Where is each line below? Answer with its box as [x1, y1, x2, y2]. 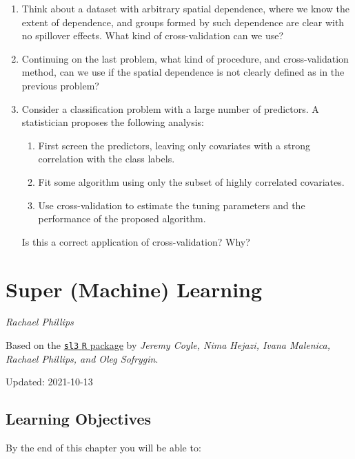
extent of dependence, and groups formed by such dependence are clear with [21, 14, 345, 29]
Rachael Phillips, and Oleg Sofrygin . [6, 351, 159, 365]
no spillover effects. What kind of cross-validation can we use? [21, 28, 283, 43]
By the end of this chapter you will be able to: [6, 440, 201, 455]
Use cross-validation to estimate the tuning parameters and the [38, 198, 305, 212]
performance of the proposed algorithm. [38, 211, 206, 226]
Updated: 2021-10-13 [6, 374, 93, 389]
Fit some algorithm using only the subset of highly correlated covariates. [38, 174, 345, 189]
